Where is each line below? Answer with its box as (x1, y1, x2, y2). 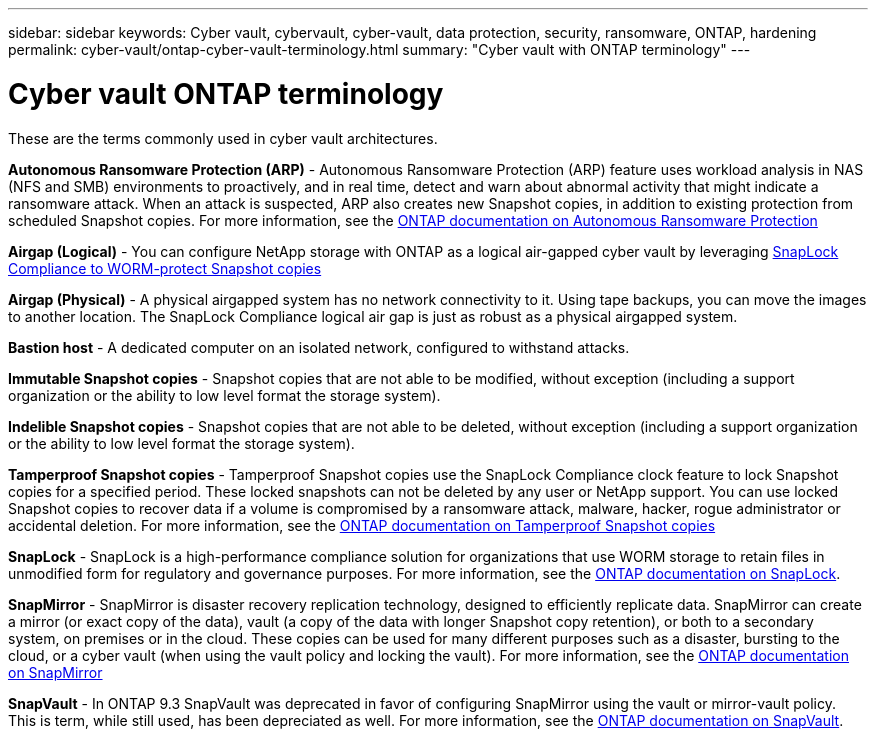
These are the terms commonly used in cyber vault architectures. (8, 129, 438, 147)
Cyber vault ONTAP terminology (8, 76, 444, 111)
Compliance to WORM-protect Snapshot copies (8, 259, 322, 277)
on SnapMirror (8, 663, 103, 681)
